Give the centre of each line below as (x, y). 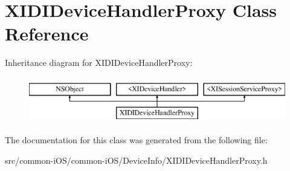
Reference (47, 34)
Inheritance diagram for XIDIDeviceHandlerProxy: (99, 63)
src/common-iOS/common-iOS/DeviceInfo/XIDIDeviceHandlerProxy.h (136, 160)
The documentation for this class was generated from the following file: (136, 140)
